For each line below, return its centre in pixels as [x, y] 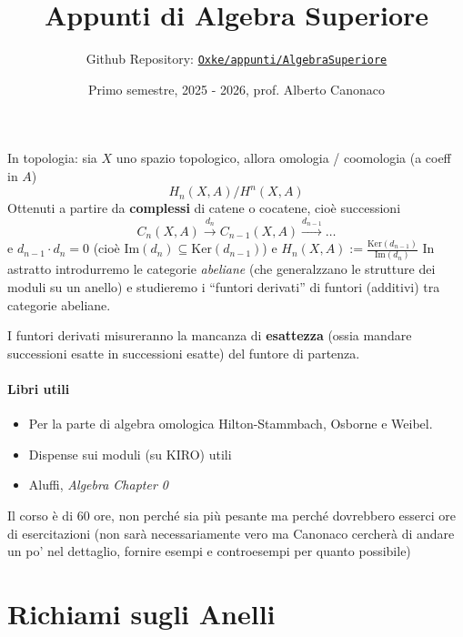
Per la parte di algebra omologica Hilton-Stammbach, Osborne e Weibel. [231, 424]
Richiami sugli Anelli [141, 613]
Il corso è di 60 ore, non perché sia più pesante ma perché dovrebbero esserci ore [231, 516]
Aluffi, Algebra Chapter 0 [98, 485]
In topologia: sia [52, 158]
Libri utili [39, 389]
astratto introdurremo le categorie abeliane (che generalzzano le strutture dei [221, 269]
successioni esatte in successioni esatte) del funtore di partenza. [184, 353]
